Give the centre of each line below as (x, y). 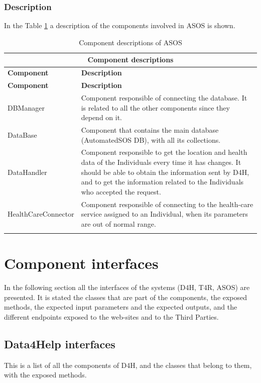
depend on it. (102, 117)
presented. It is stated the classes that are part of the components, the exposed (126, 297)
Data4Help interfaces (60, 344)
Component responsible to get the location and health (164, 152)
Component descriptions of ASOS (130, 42)
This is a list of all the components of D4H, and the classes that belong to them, (128, 365)
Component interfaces (81, 263)
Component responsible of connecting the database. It (164, 97)
